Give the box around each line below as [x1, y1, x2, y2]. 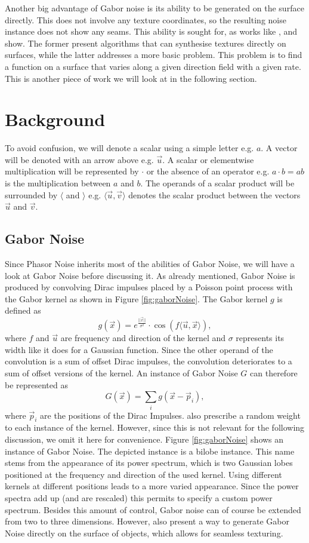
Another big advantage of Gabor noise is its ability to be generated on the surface [5, 2, 304, 14]
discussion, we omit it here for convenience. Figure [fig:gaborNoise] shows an [5, 432, 284, 445]
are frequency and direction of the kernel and [60, 332, 225, 344]
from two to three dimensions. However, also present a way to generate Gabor [5, 515, 289, 527]
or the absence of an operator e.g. [146, 165, 270, 177]
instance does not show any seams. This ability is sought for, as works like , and [5, 25, 298, 38]
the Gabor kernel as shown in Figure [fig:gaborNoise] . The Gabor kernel [5, 292, 268, 305]
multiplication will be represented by [5, 165, 139, 177]
